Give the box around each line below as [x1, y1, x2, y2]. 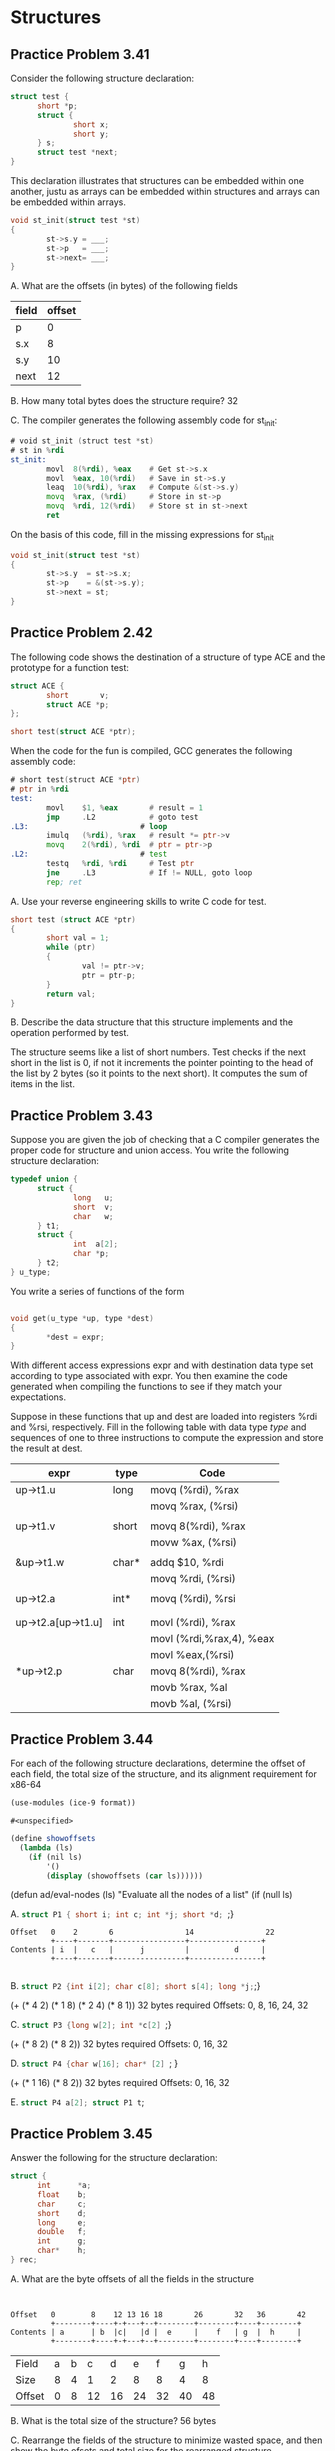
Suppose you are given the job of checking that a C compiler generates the [10, 1134, 320, 1146]
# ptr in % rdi [10, 784, 70, 795]
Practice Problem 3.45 [10, 2125, 153, 2142]
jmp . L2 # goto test [46, 812, 199, 822]
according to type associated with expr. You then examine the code [10, 1370, 288, 1382]
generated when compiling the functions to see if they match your [10, 1381, 283, 1393]
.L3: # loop [10, 821, 168, 831]
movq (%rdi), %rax [149, 1483, 240, 1497]
